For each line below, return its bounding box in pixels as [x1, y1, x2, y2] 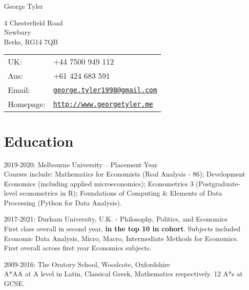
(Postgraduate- [196, 178, 241, 188]
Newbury [4, 27, 31, 37]
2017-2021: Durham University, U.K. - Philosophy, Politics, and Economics [4, 214, 228, 224]
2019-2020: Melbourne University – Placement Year [4, 159, 158, 169]
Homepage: [8, 98, 45, 110]
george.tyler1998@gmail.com [53, 86, 157, 94]
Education [4, 131, 74, 151]
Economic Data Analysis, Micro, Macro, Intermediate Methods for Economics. [4, 233, 239, 243]
